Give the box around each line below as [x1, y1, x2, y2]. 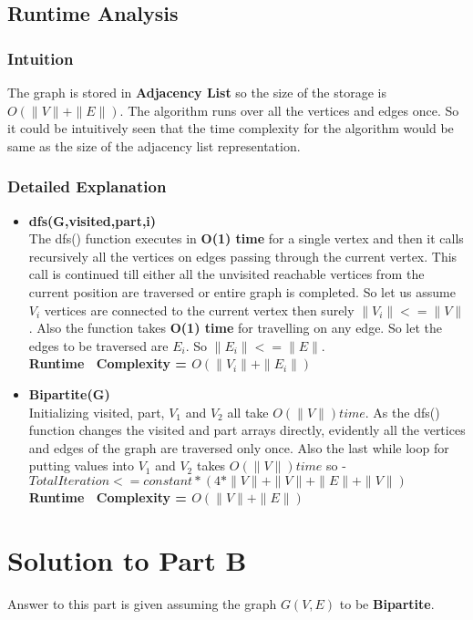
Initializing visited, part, [28, 402, 165, 421]
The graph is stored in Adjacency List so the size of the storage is [7, 83, 386, 101]
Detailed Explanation [7, 175, 167, 198]
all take [227, 402, 269, 421]
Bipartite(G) [28, 384, 110, 403]
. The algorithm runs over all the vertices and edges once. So [119, 100, 459, 119]
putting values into [28, 456, 135, 475]
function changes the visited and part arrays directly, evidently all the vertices [28, 420, 466, 439]
